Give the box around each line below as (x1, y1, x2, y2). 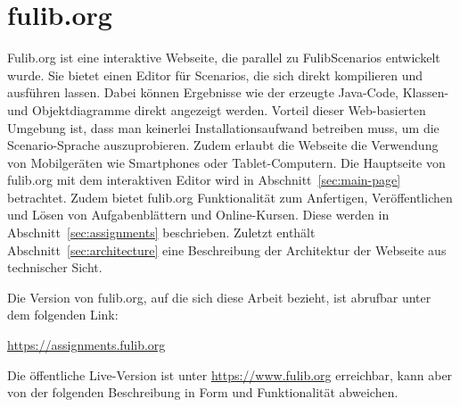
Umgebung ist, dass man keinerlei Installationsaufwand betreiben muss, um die (7, 118, 439, 137)
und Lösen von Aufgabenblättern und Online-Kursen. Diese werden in (7, 205, 390, 224)
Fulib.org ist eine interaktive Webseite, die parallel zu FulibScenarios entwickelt (7, 48, 440, 67)
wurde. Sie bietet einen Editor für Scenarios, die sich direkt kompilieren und (7, 65, 423, 84)
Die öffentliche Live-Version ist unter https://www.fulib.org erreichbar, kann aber (7, 365, 453, 384)
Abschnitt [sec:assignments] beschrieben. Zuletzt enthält (7, 223, 316, 242)
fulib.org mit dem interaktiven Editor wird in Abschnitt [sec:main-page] (7, 170, 401, 189)
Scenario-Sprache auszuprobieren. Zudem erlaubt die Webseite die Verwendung (7, 136, 439, 154)
